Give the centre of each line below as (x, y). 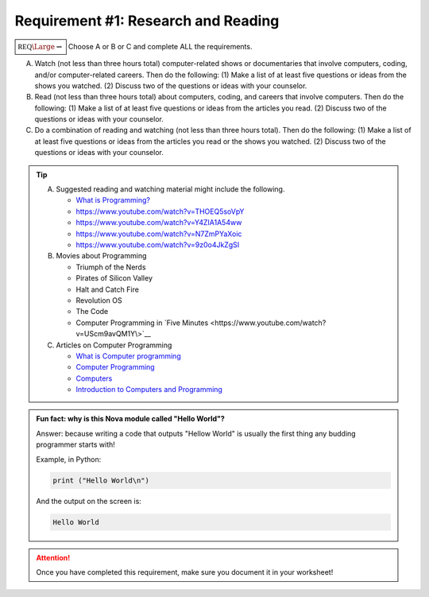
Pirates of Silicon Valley (114, 278)
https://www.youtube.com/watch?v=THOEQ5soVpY (160, 211)
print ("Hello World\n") (101, 480)
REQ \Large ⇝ (40, 47)
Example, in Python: (69, 459)
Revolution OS (99, 300)
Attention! (53, 557)
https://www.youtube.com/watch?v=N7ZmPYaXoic (159, 234)
